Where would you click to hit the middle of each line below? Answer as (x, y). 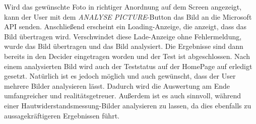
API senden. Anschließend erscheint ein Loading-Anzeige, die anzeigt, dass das (125, 26)
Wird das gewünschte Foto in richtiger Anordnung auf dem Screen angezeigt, (123, 7)
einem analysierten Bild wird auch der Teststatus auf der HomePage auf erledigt (128, 66)
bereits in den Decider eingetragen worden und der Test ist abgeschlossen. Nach (127, 56)
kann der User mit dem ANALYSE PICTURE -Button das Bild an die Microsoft (128, 16)
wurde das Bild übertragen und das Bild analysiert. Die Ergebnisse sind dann (124, 46)
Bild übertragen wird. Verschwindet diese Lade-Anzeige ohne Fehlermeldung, (123, 36)
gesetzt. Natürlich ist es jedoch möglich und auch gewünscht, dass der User (120, 76)
